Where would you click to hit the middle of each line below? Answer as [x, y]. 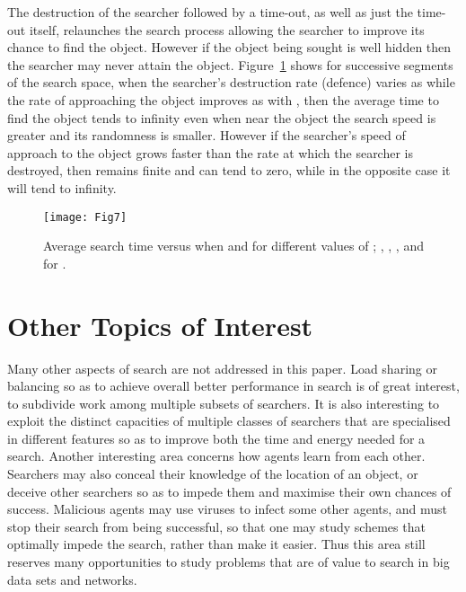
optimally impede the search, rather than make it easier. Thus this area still [216, 544]
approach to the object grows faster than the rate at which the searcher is [211, 152]
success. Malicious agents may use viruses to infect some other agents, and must [228, 509]
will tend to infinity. [62, 187]
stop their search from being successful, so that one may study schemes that [216, 526]
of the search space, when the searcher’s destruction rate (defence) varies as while [231, 82]
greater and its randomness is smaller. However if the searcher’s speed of [207, 135]
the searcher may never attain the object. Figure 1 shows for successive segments [230, 64]
